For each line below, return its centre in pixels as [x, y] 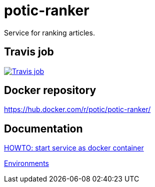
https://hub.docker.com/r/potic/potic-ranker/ [77, 109]
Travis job [29, 52]
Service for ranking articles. [49, 32]
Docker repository [50, 90]
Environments [26, 163]
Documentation [43, 128]
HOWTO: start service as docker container [74, 148]
